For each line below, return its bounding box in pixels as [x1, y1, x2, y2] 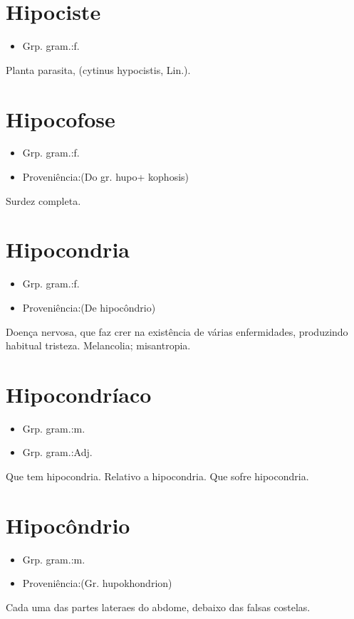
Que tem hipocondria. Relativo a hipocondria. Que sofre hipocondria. [6, 469, 309, 484]
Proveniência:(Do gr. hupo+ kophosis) [22, 169, 189, 184]
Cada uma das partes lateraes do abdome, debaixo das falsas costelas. [6, 599, 311, 614]
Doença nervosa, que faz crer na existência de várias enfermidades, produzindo [6, 324, 348, 339]
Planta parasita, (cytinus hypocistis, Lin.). [6, 62, 191, 77]
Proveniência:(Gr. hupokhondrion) [22, 576, 172, 591]
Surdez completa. [6, 193, 81, 208]
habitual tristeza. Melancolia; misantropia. [6, 338, 191, 353]
